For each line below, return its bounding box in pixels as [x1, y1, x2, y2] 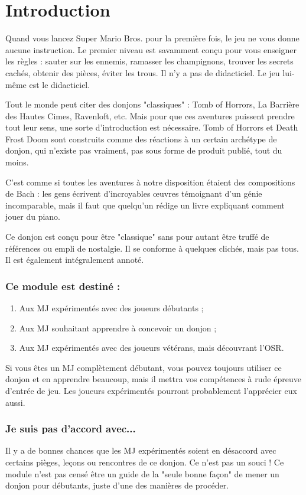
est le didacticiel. [29, 78, 90, 90]
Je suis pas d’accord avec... [5, 421, 136, 436]
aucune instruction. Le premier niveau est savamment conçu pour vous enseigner [5, 43, 297, 56]
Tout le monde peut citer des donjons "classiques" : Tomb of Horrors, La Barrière [5, 98, 300, 110]
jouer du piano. [5, 210, 61, 223]
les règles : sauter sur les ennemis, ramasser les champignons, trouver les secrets [5, 55, 294, 67]
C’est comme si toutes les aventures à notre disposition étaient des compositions [5, 175, 295, 188]
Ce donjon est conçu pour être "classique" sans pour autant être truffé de [5, 230, 269, 243]
